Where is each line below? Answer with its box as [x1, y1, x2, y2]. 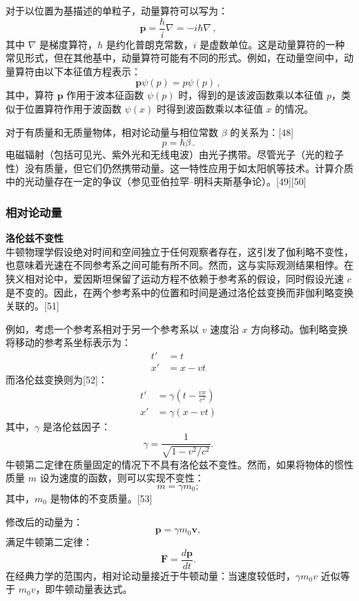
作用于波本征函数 [66, 88, 144, 102]
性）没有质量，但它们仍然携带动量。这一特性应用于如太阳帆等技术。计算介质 [6, 160, 353, 175]
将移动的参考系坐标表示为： [6, 335, 131, 350]
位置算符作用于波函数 [24, 102, 122, 116]
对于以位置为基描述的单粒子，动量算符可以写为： [6, 3, 228, 17]
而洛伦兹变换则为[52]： [6, 372, 108, 387]
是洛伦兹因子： [42, 419, 110, 433]
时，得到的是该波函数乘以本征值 [178, 88, 324, 102]
